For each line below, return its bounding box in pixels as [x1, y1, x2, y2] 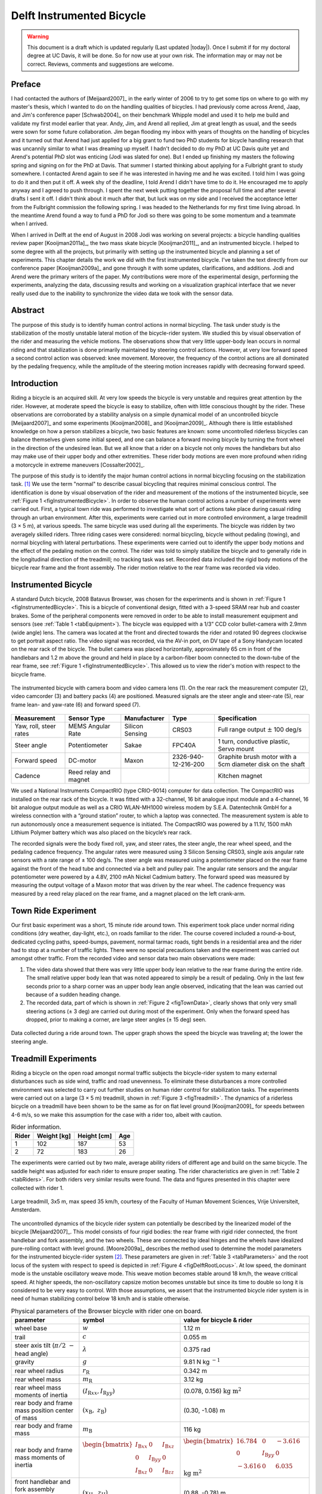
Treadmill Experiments [11, 1054, 97, 1064]
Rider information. [11, 1123, 62, 1131]
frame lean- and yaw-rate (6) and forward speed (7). [11, 701, 141, 708]
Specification [218, 714, 257, 722]
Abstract [11, 305, 45, 316]
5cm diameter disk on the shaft [218, 760, 305, 769]
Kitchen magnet [218, 772, 262, 780]
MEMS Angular [68, 722, 110, 730]
